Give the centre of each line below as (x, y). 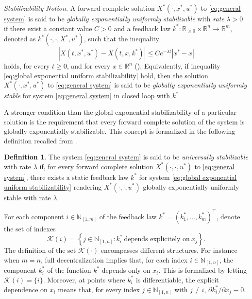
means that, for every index (99, 289)
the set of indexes (30, 228)
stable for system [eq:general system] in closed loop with (87, 96)
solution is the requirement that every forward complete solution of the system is (124, 121)
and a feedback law (142, 28)
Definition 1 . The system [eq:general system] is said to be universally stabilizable (126, 157)
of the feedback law (128, 216)
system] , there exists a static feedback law (66, 177)
